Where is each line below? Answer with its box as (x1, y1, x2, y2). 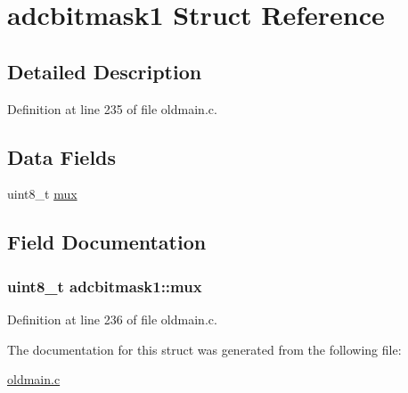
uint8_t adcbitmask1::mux (7, 274, 202, 297)
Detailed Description (7, 57, 202, 85)
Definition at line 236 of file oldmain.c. (7, 309, 217, 328)
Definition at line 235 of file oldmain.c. (7, 99, 217, 118)
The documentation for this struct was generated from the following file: (7, 340, 402, 358)
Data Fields (7, 143, 117, 170)
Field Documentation (7, 228, 207, 256)
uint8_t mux (7, 184, 78, 203)
